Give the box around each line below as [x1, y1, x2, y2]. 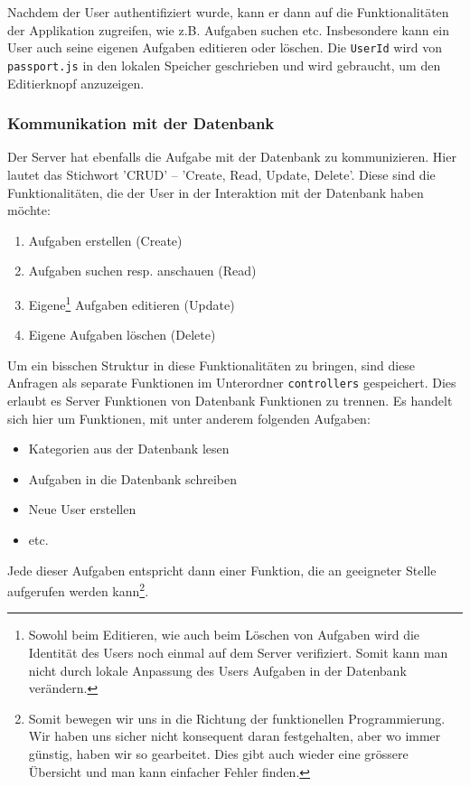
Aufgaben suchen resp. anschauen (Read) [28, 261, 257, 280]
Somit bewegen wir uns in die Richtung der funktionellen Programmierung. [28, 708, 446, 727]
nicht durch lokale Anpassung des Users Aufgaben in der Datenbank [28, 660, 407, 679]
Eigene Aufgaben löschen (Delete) [28, 325, 216, 344]
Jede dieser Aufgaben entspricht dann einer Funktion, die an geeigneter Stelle [7, 560, 437, 579]
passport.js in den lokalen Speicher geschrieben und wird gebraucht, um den [7, 55, 441, 74]
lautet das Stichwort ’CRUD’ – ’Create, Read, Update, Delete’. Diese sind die [7, 164, 436, 183]
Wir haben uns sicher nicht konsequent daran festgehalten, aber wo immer [28, 726, 441, 745]
